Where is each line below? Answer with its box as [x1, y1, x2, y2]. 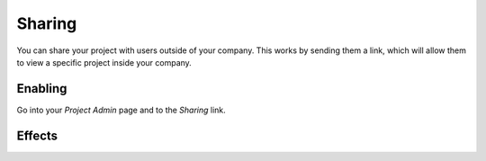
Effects [16, 128, 58, 143]
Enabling [16, 81, 67, 96]
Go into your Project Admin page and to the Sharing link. [16, 104, 227, 115]
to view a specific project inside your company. [16, 57, 193, 67]
